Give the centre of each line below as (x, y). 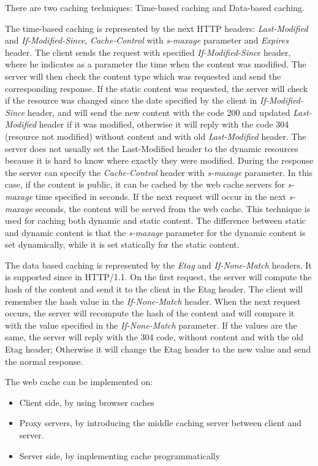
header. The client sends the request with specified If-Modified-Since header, (148, 52)
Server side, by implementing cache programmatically (120, 455)
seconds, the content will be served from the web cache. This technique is (173, 208)
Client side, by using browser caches (87, 402)
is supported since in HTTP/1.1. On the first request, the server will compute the (158, 277)
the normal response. (44, 361)
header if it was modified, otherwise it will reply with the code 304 (164, 124)
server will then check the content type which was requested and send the (143, 76)
